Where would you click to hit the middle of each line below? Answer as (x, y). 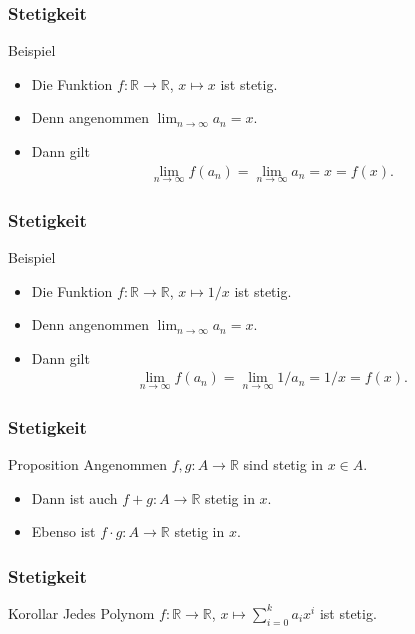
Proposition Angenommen (88, 463)
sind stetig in (283, 463)
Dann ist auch (74, 497)
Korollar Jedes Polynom (81, 612)
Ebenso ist (63, 531)
